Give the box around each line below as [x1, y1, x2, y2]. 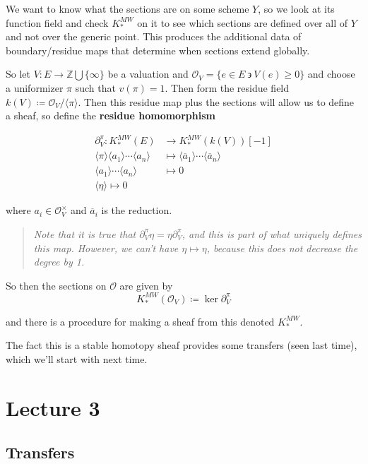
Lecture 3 [6, 393, 100, 422]
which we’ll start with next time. [6, 352, 148, 367]
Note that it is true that [33, 226, 136, 241]
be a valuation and [107, 66, 189, 81]
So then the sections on [6, 278, 107, 292]
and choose [307, 66, 355, 81]
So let [6, 66, 30, 81]
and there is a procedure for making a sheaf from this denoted [6, 314, 275, 328]
